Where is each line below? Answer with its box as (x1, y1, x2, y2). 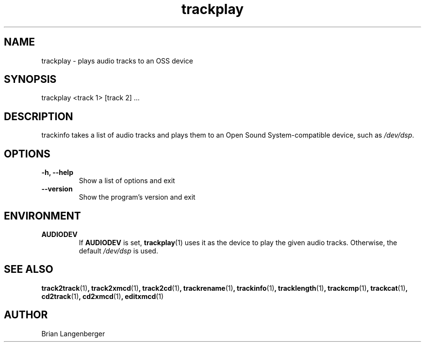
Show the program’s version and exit (79, 193, 196, 202)
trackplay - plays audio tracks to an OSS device (41, 56, 193, 65)
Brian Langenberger (41, 329, 105, 338)
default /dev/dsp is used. (79, 246, 158, 255)
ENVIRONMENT (4, 209, 81, 222)
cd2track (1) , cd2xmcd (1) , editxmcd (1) (41, 292, 164, 300)
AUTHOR (4, 309, 48, 321)
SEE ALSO (4, 263, 53, 276)
